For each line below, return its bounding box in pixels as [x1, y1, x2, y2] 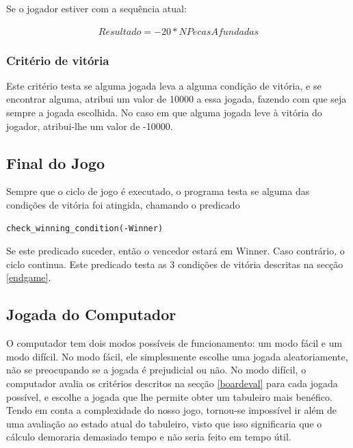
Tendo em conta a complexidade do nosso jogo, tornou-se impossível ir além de [6, 403, 337, 417]
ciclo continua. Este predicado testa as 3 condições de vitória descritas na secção [6, 256, 343, 271]
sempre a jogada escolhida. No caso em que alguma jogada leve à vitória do [6, 105, 322, 120]
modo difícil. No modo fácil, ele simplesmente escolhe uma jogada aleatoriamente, [6, 349, 348, 363]
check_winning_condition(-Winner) [6, 223, 164, 233]
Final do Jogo [6, 152, 105, 173]
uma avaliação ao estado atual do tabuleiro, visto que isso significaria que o [6, 416, 322, 430]
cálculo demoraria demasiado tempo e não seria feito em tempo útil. [6, 430, 291, 444]
